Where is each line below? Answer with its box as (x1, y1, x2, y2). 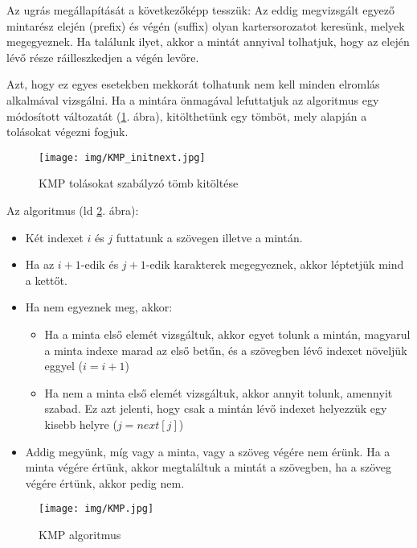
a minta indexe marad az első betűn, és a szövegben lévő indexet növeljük (44, 341, 407, 358)
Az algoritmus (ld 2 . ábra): (6, 202, 139, 218)
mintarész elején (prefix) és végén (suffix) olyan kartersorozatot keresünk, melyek (6, 17, 405, 34)
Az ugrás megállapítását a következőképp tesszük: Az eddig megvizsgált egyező (6, 2, 395, 18)
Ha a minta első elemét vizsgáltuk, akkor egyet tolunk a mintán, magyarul (44, 325, 411, 342)
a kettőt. (25, 271, 67, 288)
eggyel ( (44, 357, 84, 374)
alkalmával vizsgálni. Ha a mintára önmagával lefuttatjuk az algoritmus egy (6, 91, 379, 108)
